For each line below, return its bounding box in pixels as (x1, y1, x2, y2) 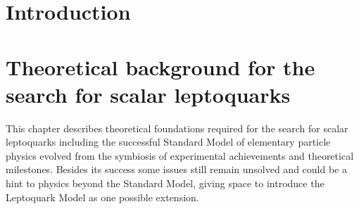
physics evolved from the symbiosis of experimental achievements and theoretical (6, 148, 354, 163)
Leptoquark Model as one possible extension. (6, 189, 199, 204)
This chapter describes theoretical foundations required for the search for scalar (6, 120, 348, 135)
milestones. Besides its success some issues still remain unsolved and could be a (6, 162, 347, 177)
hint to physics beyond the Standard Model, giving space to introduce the (6, 176, 325, 191)
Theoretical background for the (6, 52, 315, 81)
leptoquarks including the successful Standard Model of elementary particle (6, 134, 331, 149)
